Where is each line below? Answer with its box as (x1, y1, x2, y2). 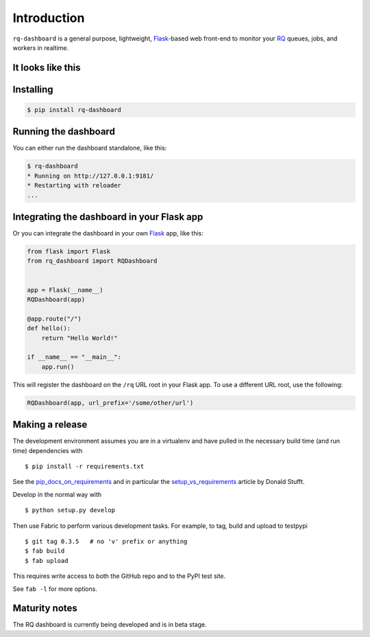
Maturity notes (12, 603, 78, 614)
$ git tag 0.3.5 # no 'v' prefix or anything (25, 537, 188, 545)
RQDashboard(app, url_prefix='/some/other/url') (27, 399, 194, 406)
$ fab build (25, 547, 65, 555)
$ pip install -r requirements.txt (25, 463, 145, 470)
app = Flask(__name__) (27, 286, 103, 294)
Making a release (12, 419, 88, 430)
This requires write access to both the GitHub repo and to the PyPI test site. (12, 572, 226, 580)
